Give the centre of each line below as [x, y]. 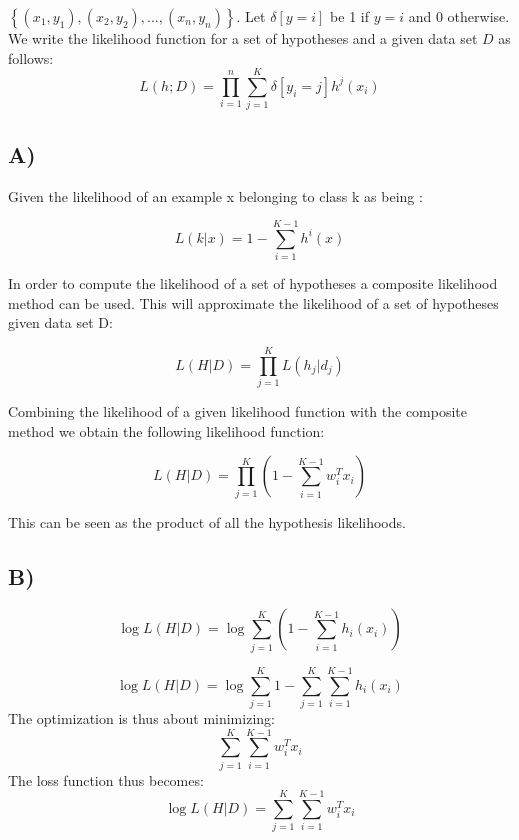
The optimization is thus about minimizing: [141, 717]
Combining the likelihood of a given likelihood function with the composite [238, 411]
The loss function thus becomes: [106, 779]
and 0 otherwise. [459, 16]
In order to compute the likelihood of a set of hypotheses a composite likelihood [253, 283]
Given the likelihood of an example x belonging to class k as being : [215, 195]
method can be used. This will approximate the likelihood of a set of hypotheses [253, 302]
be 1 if [349, 16]
